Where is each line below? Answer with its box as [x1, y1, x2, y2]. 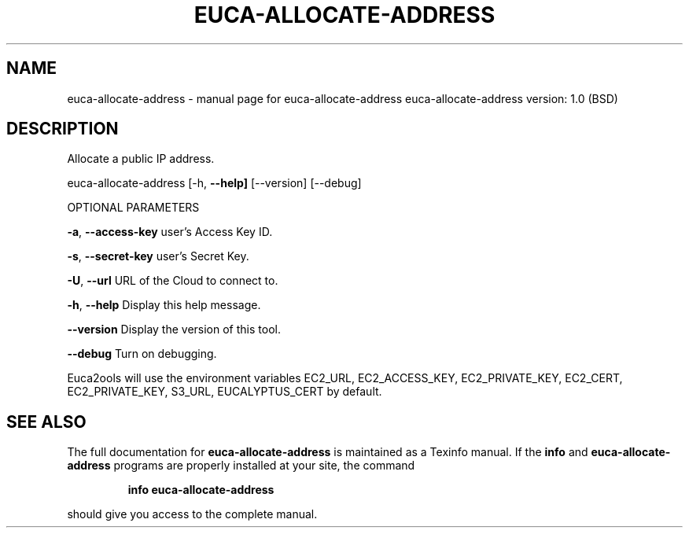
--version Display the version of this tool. [67, 322, 281, 337]
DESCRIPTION [6, 119, 119, 139]
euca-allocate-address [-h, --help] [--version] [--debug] [67, 176, 362, 190]
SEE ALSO [6, 411, 87, 432]
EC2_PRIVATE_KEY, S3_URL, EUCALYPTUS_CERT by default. [67, 385, 382, 399]
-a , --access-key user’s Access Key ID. [67, 225, 273, 239]
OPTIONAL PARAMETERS [67, 201, 200, 215]
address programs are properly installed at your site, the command [67, 459, 415, 473]
